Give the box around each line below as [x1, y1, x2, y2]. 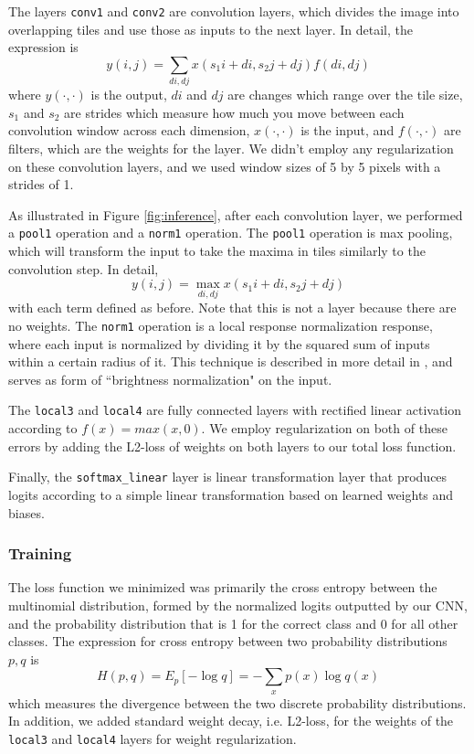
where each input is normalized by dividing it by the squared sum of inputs [8, 334, 430, 353]
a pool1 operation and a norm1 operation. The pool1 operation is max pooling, [8, 223, 453, 242]
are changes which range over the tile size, [227, 85, 463, 104]
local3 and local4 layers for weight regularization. [8, 728, 297, 748]
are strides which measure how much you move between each [64, 102, 405, 122]
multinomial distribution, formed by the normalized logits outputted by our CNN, [8, 595, 468, 614]
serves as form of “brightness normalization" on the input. [8, 369, 332, 388]
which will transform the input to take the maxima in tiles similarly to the [8, 240, 426, 260]
